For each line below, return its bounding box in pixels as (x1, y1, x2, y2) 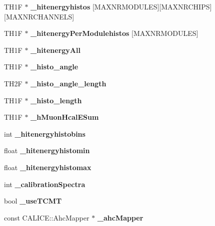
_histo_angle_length (30, 78, 106, 88)
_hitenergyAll (30, 44, 80, 55)
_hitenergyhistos (30, 1, 90, 11)
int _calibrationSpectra (4, 179, 85, 189)
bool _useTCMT (4, 196, 62, 206)
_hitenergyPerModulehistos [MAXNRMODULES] (30, 28, 198, 38)
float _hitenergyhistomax (4, 162, 91, 172)
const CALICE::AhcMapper (4, 212, 89, 223)
